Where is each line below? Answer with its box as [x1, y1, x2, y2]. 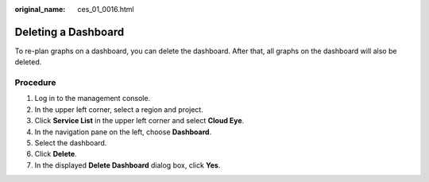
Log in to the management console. [34, 94, 151, 103]
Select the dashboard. [34, 138, 107, 147]
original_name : [14, 5, 66, 14]
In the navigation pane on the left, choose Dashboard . [34, 127, 212, 137]
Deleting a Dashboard [14, 25, 125, 39]
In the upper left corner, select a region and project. [34, 104, 204, 114]
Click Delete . [34, 149, 77, 159]
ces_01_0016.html [77, 5, 134, 14]
